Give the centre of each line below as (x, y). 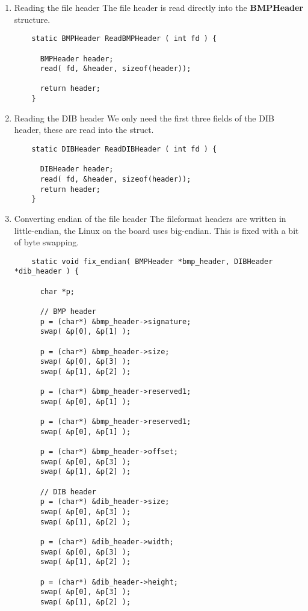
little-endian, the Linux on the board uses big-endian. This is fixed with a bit (156, 230)
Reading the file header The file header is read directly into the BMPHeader (159, 7)
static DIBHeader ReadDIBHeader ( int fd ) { (124, 149)
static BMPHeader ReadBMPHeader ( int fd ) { (124, 39)
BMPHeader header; (77, 59)
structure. (32, 19)
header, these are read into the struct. (84, 130)
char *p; (57, 291)
